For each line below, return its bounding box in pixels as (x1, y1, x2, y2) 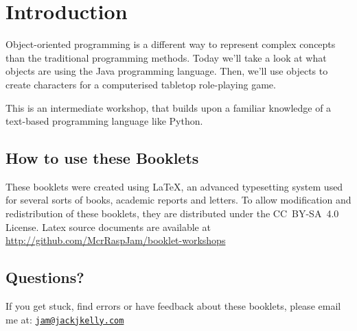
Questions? (5, 267, 84, 288)
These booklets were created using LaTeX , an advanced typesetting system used (5, 179, 343, 193)
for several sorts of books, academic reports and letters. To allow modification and (5, 193, 352, 207)
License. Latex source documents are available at (5, 219, 211, 234)
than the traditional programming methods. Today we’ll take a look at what (5, 50, 327, 64)
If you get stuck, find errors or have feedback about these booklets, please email (5, 299, 341, 313)
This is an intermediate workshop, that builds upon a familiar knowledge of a (5, 100, 332, 114)
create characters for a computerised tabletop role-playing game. (5, 77, 276, 91)
